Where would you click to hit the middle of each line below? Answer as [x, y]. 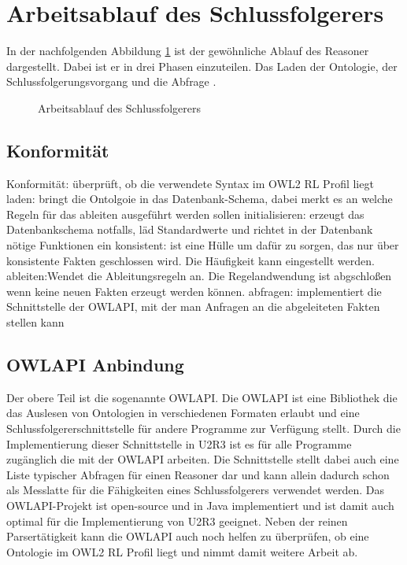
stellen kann [35, 322]
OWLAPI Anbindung [95, 365]
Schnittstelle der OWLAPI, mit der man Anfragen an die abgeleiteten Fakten [193, 307]
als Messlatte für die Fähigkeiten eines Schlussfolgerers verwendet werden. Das [195, 490]
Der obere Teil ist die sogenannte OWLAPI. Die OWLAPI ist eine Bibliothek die [202, 397]
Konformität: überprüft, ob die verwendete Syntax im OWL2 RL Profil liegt [190, 183]
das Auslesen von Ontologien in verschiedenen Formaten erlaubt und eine [183, 413]
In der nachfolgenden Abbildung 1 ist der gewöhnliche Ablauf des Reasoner [188, 51]
